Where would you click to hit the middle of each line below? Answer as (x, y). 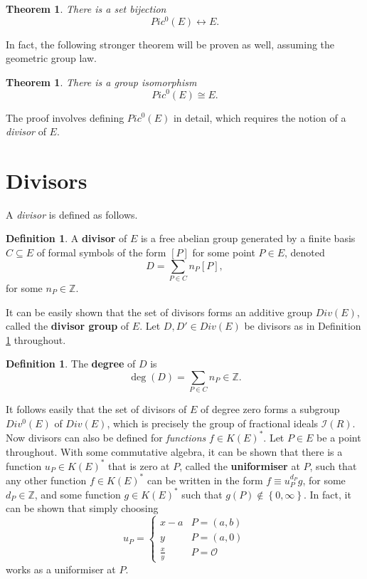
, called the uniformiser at (240, 465)
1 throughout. (36, 339)
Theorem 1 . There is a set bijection (86, 9)
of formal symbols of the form (101, 252)
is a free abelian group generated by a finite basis (248, 238)
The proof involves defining (65, 117)
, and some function (78, 494)
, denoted (305, 252)
